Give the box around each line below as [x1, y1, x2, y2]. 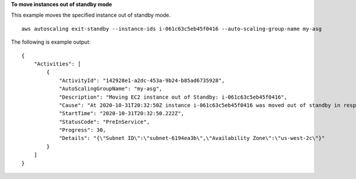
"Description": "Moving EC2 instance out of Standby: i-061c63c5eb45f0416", [59, 93, 288, 100]
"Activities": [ [33, 60, 81, 67]
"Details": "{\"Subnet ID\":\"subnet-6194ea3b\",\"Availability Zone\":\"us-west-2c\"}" [59, 135, 325, 142]
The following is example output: [11, 38, 91, 45]
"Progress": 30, [59, 127, 106, 134]
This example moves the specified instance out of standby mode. [11, 12, 171, 19]
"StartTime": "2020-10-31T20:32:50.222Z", [59, 110, 185, 117]
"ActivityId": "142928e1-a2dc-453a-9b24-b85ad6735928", [59, 77, 225, 84]
